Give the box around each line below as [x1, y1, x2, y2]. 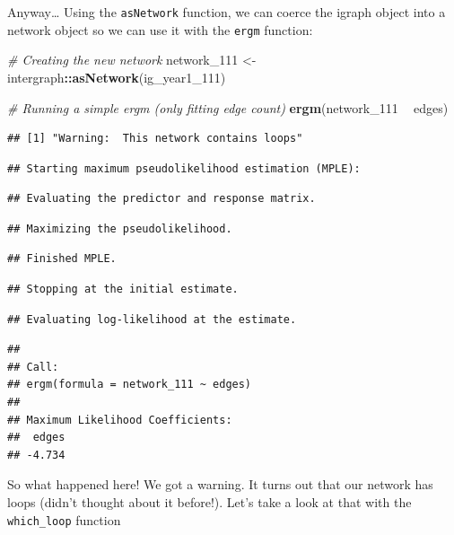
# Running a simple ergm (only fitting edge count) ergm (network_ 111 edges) [7, 98, 449, 117]
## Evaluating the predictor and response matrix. [7, 192, 316, 206]
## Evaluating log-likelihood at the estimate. [7, 312, 297, 326]
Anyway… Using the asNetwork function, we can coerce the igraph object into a [7, 3, 446, 21]
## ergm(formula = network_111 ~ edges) [7, 378, 252, 391]
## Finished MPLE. [7, 252, 117, 266]
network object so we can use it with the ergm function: [7, 20, 313, 39]
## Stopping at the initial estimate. [7, 283, 239, 296]
